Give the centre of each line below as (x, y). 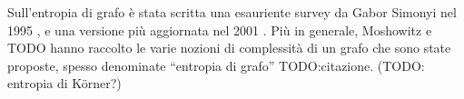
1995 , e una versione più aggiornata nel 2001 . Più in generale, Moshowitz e (220, 30)
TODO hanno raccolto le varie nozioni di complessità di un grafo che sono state (229, 48)
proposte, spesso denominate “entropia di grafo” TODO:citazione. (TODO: (216, 65)
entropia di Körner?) (64, 83)
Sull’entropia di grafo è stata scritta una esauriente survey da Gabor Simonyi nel (232, 12)
